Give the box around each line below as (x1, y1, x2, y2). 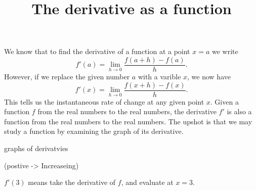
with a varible (138, 71, 181, 82)
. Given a (210, 96, 239, 107)
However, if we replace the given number (4, 71, 130, 82)
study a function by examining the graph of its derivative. (4, 126, 184, 136)
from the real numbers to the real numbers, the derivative (37, 106, 217, 117)
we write (211, 46, 238, 57)
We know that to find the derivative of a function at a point (4, 46, 190, 57)
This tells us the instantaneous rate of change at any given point (4, 96, 204, 107)
